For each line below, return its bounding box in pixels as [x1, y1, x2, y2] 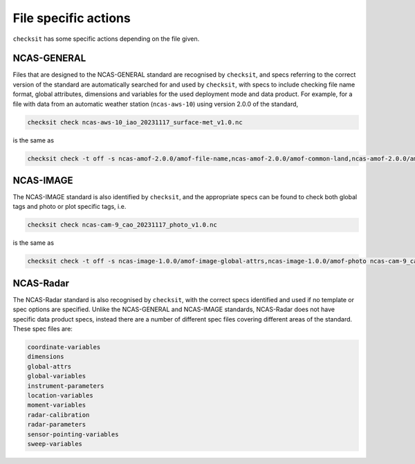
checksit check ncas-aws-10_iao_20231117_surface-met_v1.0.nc [27, 118, 243, 126]
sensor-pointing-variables [27, 430, 119, 438]
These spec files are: [12, 325, 73, 333]
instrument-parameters [27, 382, 104, 390]
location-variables [27, 391, 93, 400]
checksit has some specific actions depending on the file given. [12, 35, 200, 43]
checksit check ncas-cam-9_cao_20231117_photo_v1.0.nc [27, 221, 217, 229]
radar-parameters [27, 420, 86, 429]
